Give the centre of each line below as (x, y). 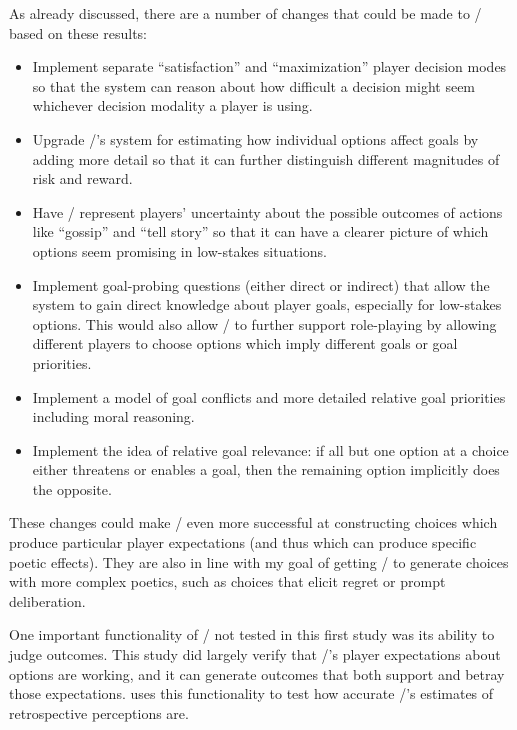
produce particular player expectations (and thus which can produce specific (243, 542)
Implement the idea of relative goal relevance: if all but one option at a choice (270, 449)
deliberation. (47, 600)
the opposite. (72, 488)
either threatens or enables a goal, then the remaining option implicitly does (266, 469)
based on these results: (78, 32)
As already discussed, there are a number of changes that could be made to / (245, 13)
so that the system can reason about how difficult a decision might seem (254, 85)
